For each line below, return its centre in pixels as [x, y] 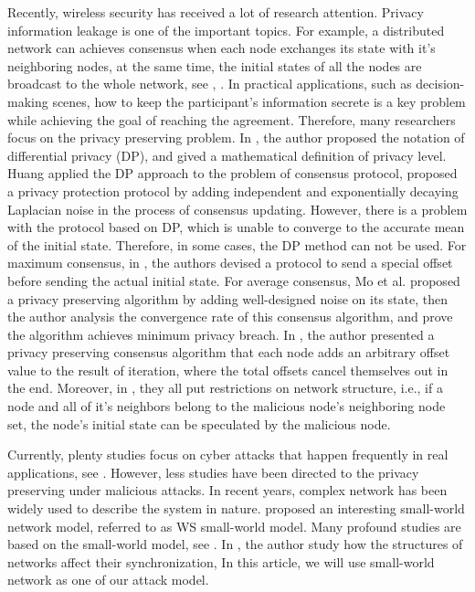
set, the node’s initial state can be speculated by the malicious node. [199, 423]
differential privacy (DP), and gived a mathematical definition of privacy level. [227, 155]
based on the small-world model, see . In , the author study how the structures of [235, 544]
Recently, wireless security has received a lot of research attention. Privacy [216, 12]
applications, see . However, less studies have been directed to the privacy [213, 472]
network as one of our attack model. [108, 580]
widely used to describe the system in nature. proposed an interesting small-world [236, 508]
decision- [440, 84]
